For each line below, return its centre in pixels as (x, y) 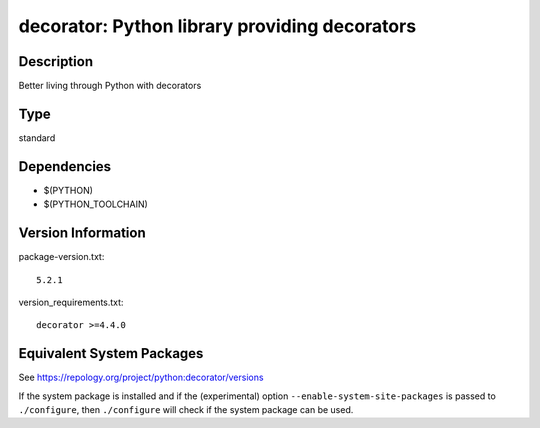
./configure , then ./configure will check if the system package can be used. (186, 410)
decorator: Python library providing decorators (217, 26)
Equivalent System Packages (111, 353)
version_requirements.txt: (71, 302)
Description (56, 61)
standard (37, 137)
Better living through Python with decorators (110, 86)
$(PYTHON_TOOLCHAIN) (96, 204)
